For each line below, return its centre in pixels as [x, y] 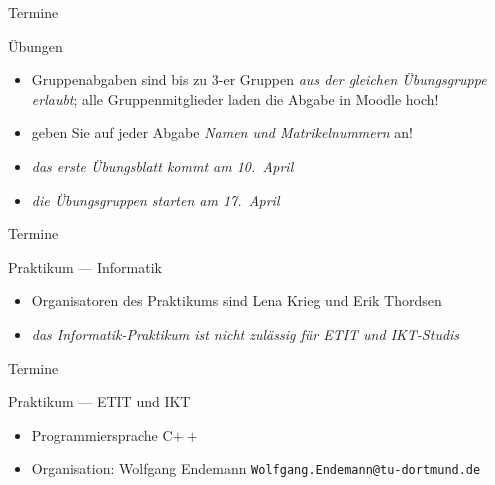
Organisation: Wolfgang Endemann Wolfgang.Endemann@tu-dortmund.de [256, 468]
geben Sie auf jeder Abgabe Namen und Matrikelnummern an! [222, 132]
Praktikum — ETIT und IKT [99, 401]
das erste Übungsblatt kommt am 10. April [162, 165]
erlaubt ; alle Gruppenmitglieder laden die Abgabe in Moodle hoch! [235, 98]
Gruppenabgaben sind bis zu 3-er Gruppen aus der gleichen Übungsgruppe [259, 79]
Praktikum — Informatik [85, 266]
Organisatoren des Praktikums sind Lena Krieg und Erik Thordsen [236, 300]
